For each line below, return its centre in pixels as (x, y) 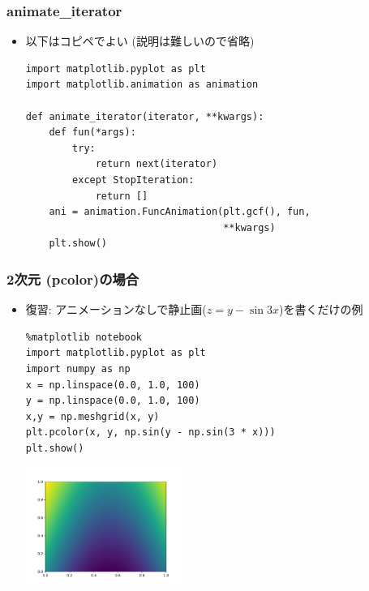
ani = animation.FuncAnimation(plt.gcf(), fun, (180, 212)
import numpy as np (78, 368)
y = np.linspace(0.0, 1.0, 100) (113, 401)
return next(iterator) (157, 164)
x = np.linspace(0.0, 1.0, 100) (113, 385)
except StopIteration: (133, 180)
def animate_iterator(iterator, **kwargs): (145, 116)
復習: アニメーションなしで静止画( (116, 309)
